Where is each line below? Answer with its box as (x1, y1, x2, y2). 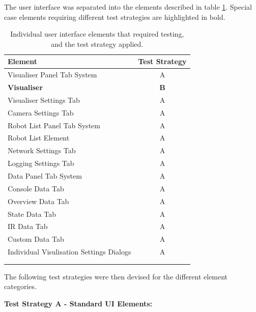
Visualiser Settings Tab (8, 94, 80, 105)
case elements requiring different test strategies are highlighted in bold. (4, 11, 225, 22)
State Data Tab (8, 208, 56, 219)
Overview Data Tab (8, 195, 69, 206)
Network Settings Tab (8, 145, 76, 156)
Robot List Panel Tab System (8, 120, 100, 130)
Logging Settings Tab (8, 158, 74, 168)
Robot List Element (8, 132, 70, 143)
